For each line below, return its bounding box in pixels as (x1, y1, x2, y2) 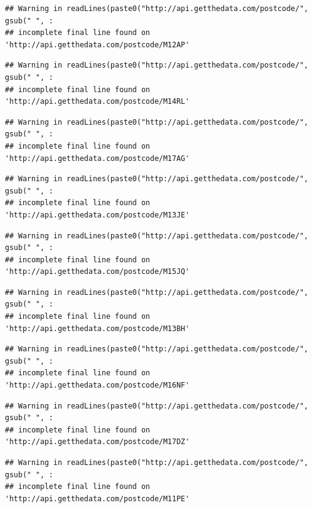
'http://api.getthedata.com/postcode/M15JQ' (5, 267, 190, 276)
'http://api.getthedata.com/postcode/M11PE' (5, 494, 190, 503)
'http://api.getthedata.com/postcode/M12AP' (5, 40, 190, 49)
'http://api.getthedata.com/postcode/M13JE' (5, 210, 190, 219)
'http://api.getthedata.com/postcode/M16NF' (5, 381, 190, 390)
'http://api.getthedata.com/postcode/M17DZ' (5, 437, 190, 447)
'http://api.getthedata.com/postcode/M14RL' (5, 97, 190, 106)
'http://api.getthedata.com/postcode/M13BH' (5, 324, 190, 333)
